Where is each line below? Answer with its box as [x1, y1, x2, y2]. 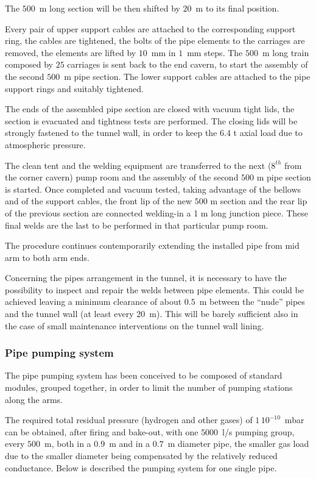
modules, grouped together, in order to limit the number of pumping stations [5, 381, 293, 394]
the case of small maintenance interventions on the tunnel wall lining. [5, 319, 264, 332]
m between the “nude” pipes [199, 295, 305, 308]
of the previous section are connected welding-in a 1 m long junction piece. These [5, 206, 309, 219]
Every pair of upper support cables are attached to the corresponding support [5, 22, 296, 35]
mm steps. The [187, 46, 243, 59]
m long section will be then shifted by [39, 2, 180, 14]
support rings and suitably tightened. [5, 82, 144, 95]
